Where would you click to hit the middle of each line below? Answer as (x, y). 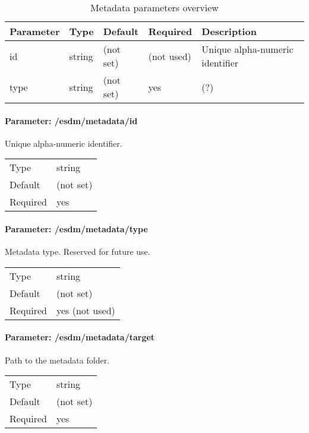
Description (229, 31)
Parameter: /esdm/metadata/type (76, 228)
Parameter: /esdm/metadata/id (71, 120)
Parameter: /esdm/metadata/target (80, 337)
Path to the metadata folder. (57, 360)
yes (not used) (86, 310)
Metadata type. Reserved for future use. (78, 252)
